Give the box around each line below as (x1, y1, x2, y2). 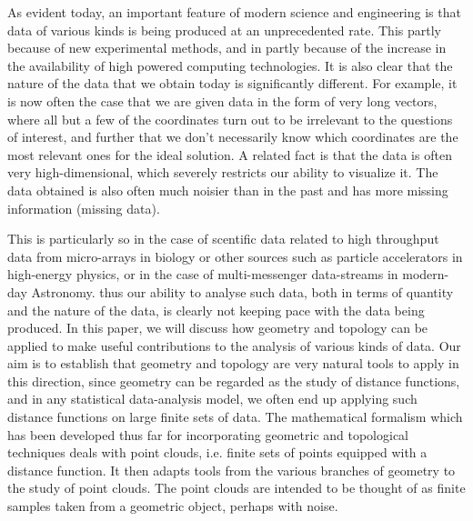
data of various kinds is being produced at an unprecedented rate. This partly (7, 20, 441, 39)
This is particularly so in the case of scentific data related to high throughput (7, 229, 439, 248)
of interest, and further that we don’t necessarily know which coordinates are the (7, 127, 458, 146)
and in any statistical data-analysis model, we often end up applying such (7, 389, 418, 408)
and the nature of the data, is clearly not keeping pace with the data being (7, 300, 425, 319)
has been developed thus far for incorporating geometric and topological (7, 425, 408, 444)
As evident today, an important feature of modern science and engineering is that (7, 3, 461, 21)
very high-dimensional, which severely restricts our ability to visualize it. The (7, 163, 438, 182)
